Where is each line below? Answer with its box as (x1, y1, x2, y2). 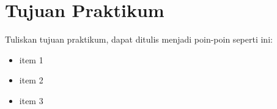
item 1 (19, 53, 43, 66)
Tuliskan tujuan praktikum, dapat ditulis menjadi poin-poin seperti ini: (5, 33, 273, 46)
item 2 (19, 74, 43, 86)
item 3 (19, 94, 43, 107)
